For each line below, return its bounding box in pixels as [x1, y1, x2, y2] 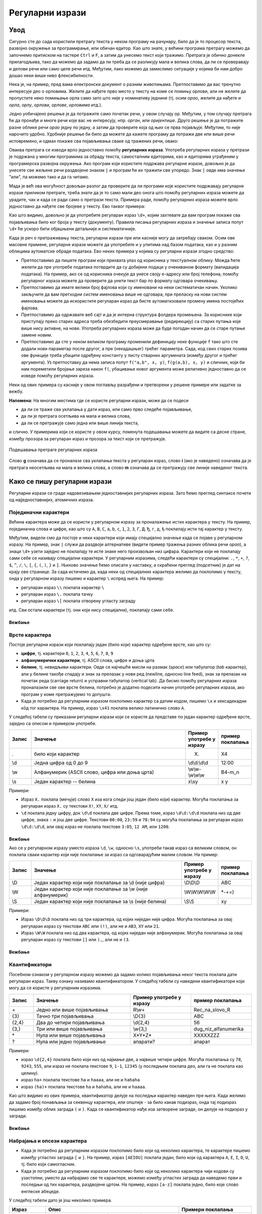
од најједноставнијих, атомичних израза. [9, 497, 94, 503]
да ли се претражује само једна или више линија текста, [21, 420, 139, 426]
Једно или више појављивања [36, 1006, 109, 1013]
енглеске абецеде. [21, 1188, 60, 1194]
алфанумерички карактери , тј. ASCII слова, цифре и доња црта [21, 657, 155, 663]
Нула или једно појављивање [36, 1038, 106, 1045]
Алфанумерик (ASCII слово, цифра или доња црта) [34, 769, 154, 776]
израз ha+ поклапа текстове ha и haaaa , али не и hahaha [21, 1077, 140, 1083]
